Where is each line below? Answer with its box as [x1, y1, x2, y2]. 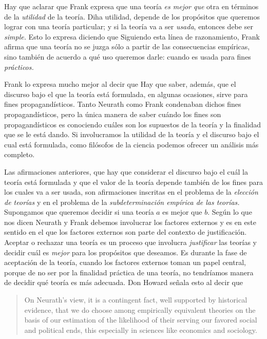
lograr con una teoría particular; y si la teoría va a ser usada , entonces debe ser [4, 21, 253, 32]
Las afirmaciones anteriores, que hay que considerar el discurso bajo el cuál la [4, 166, 248, 177]
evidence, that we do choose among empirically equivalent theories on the [24, 304, 256, 315]
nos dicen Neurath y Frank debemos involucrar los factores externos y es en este [4, 216, 256, 227]
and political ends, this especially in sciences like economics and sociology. [24, 324, 257, 335]
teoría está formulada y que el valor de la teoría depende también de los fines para [4, 176, 263, 187]
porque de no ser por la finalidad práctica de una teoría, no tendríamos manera [4, 267, 254, 277]
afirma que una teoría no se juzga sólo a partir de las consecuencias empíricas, [4, 41, 250, 52]
